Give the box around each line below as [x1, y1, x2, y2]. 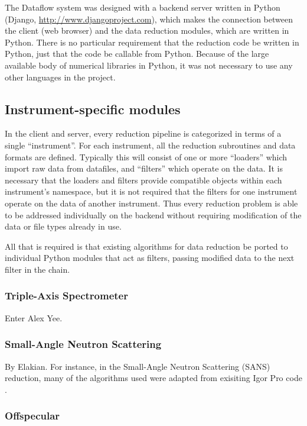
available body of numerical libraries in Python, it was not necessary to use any [5, 59, 293, 71]
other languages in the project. [5, 70, 116, 83]
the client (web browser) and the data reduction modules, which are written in [5, 24, 289, 37]
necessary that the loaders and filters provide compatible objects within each [5, 173, 282, 186]
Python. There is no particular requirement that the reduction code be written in [5, 35, 299, 48]
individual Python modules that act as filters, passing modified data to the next [5, 251, 295, 264]
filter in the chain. [5, 263, 70, 275]
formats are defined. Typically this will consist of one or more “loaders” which [5, 150, 288, 163]
